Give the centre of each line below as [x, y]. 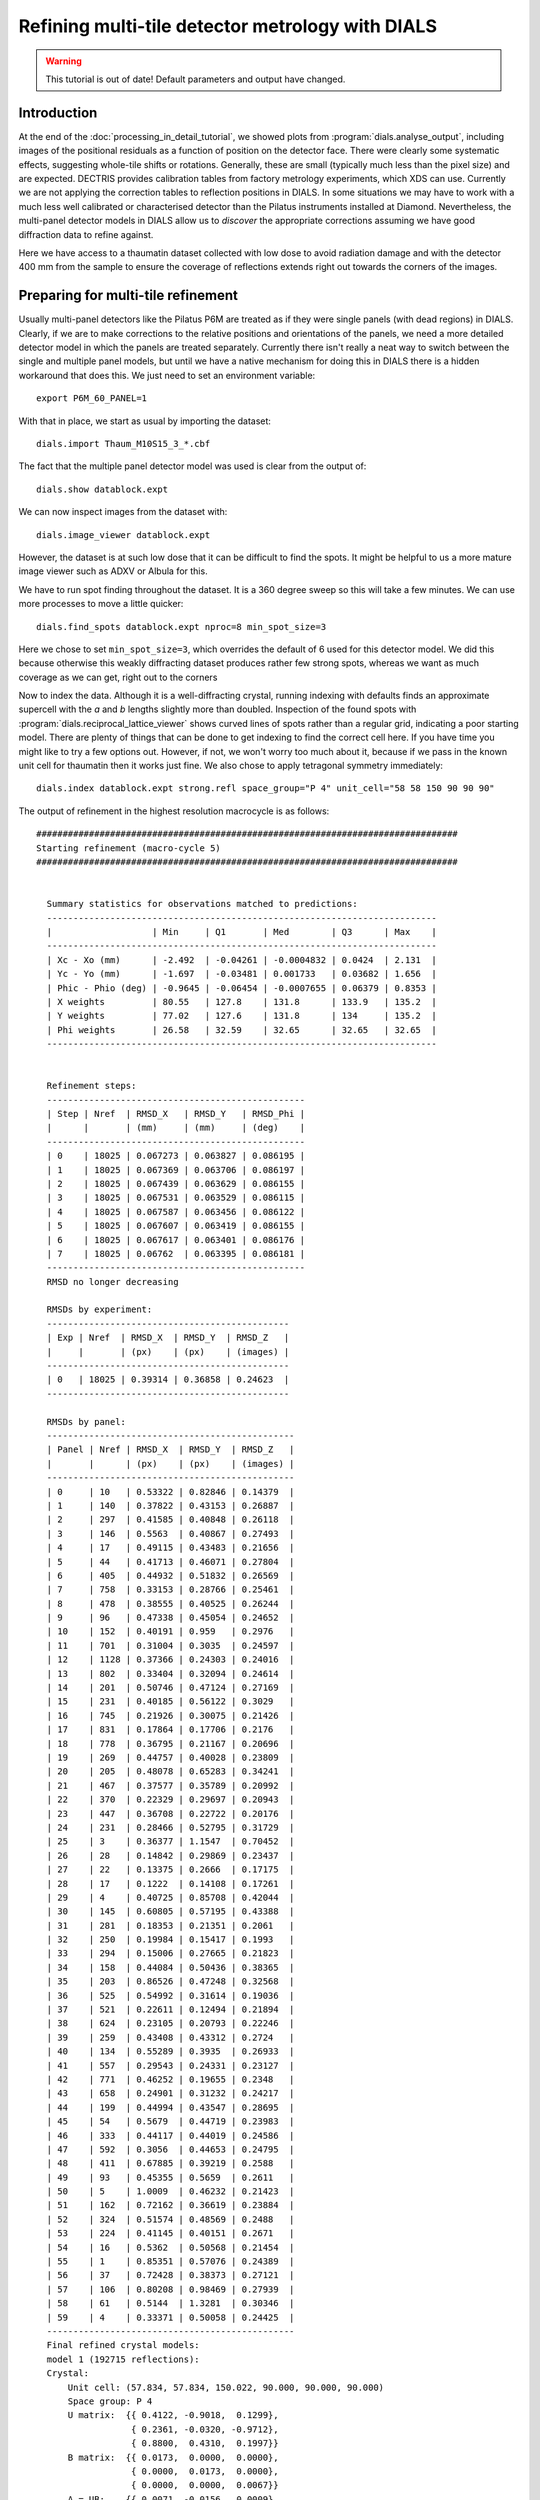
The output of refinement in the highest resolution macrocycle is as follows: [174, 811]
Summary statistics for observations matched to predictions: [202, 904]
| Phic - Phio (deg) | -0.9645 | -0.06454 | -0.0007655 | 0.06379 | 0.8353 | [241, 988]
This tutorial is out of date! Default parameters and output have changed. [195, 79]
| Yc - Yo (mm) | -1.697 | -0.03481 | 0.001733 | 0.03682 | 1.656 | [241, 974]
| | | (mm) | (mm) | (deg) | [175, 1128]
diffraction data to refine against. [86, 234]
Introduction [58, 112]
